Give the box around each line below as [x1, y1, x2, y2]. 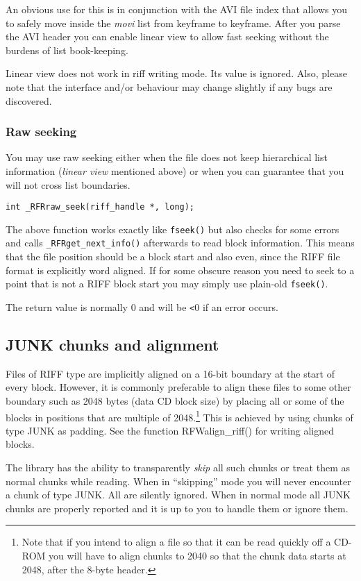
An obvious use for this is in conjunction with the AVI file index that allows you [6, 2, 347, 16]
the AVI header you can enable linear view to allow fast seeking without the [6, 29, 329, 44]
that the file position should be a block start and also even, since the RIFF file [6, 249, 340, 264]
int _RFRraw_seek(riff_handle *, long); [6, 202, 195, 212]
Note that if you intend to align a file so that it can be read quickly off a [22, 534, 331, 549]
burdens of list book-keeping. [6, 42, 128, 57]
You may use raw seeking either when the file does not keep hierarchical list [6, 150, 328, 165]
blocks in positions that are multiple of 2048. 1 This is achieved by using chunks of [6, 407, 353, 424]
